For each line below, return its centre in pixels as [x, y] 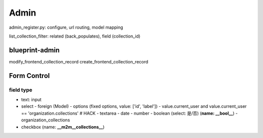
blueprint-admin [34, 50]
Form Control [29, 76]
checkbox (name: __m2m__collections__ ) [63, 127]
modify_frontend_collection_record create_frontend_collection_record [79, 61]
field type [21, 90]
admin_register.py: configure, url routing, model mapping [66, 27]
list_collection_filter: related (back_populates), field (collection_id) [75, 36]
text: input [31, 99]
